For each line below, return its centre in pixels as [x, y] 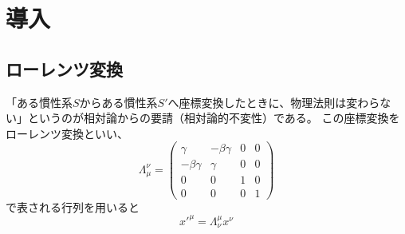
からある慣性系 [118, 102]
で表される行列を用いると [73, 206]
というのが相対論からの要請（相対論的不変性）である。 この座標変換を [214, 118]
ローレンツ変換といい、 [67, 133]
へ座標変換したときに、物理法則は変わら [274, 102]
